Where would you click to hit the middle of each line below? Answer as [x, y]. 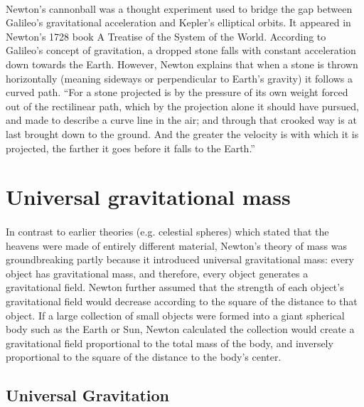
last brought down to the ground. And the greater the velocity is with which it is [182, 133]
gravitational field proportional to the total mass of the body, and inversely [170, 343]
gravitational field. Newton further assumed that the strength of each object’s [175, 287]
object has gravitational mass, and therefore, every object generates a [157, 273]
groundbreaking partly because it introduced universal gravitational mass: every [180, 259]
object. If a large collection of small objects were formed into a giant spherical [175, 315]
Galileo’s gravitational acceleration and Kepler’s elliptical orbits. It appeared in [178, 22]
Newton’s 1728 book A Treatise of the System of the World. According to [166, 36]
